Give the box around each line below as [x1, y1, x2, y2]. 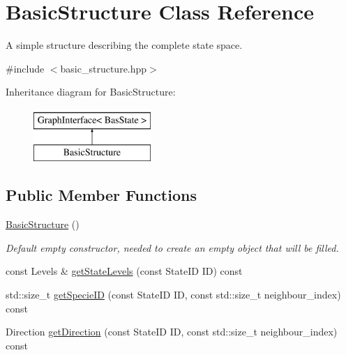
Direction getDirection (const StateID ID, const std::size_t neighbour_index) [6, 324, 338, 339]
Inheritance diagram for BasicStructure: [6, 84, 176, 99]
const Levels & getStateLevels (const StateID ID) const [6, 264, 243, 278]
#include [6, 61, 45, 75]
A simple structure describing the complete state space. [6, 38, 243, 52]
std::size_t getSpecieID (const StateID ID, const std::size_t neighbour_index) [6, 287, 341, 302]
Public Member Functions [6, 184, 197, 206]
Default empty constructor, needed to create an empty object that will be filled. [6, 240, 339, 255]
